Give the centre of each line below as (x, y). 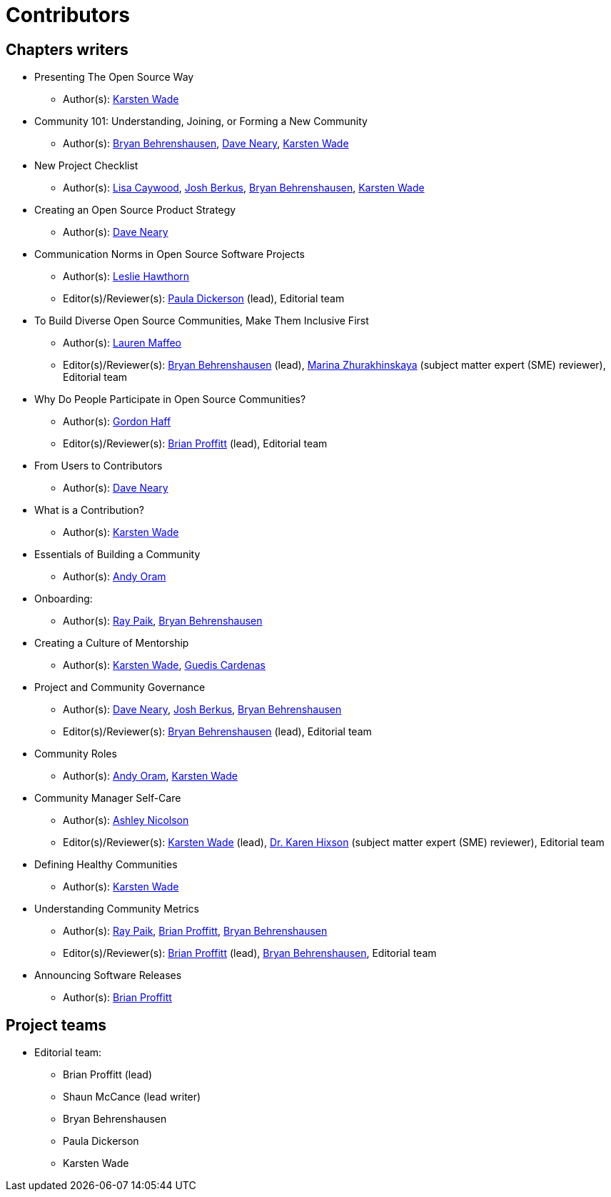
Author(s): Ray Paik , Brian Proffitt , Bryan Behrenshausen (195, 931)
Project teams (56, 1025)
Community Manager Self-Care (108, 798)
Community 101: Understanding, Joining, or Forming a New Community (201, 121)
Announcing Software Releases (108, 975)
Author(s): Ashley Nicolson (126, 820)
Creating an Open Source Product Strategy (135, 210)
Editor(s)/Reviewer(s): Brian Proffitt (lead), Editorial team (195, 444)
